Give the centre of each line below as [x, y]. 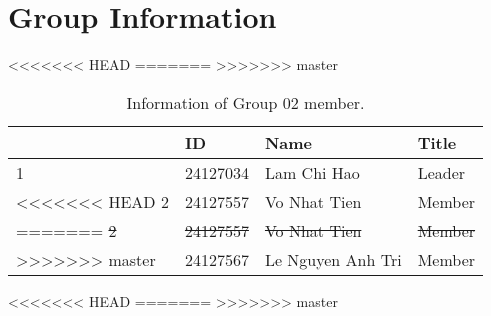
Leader [441, 172]
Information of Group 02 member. [245, 102]
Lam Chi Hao [312, 172]
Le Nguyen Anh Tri [333, 259]
